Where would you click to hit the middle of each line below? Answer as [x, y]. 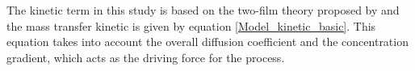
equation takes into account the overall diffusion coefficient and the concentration [207, 42]
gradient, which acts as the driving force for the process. [146, 57]
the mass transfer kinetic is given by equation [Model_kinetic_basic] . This [191, 25]
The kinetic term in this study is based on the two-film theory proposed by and [203, 10]
